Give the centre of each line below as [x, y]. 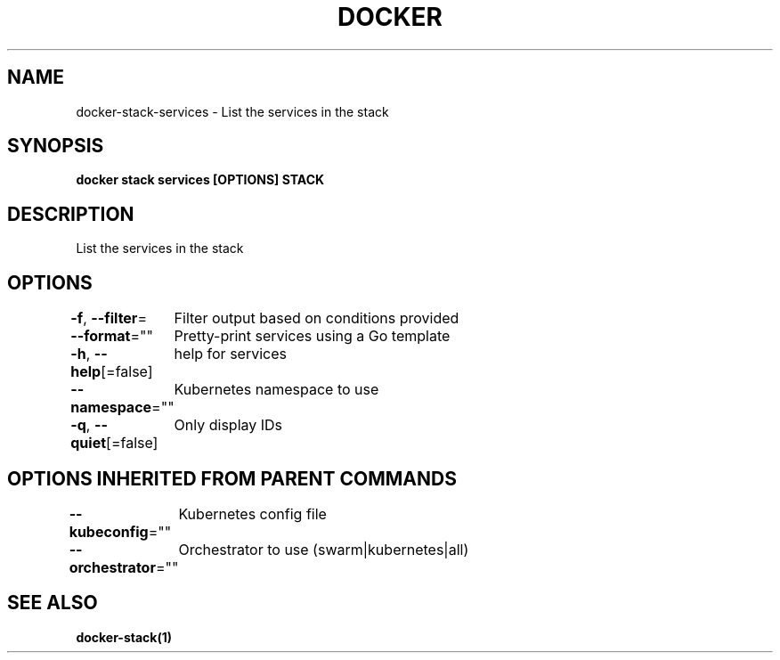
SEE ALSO [53, 603]
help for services [230, 354]
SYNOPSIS [56, 146]
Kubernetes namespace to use [276, 390]
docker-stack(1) [124, 637]
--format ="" [112, 336]
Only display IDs [228, 425]
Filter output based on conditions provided [317, 318]
